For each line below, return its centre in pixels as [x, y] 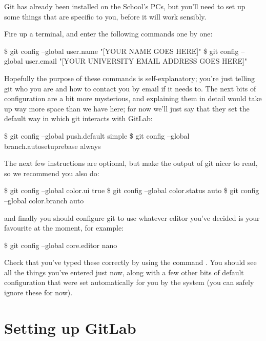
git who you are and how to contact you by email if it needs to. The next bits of [130, 88]
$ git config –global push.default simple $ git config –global [97, 135]
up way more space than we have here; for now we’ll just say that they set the [127, 108]
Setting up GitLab [70, 327]
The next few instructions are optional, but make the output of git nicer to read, [131, 163]
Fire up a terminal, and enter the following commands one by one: [108, 34]
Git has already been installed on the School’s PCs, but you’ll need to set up [125, 6]
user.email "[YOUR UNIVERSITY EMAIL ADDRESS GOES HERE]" [136, 61]
